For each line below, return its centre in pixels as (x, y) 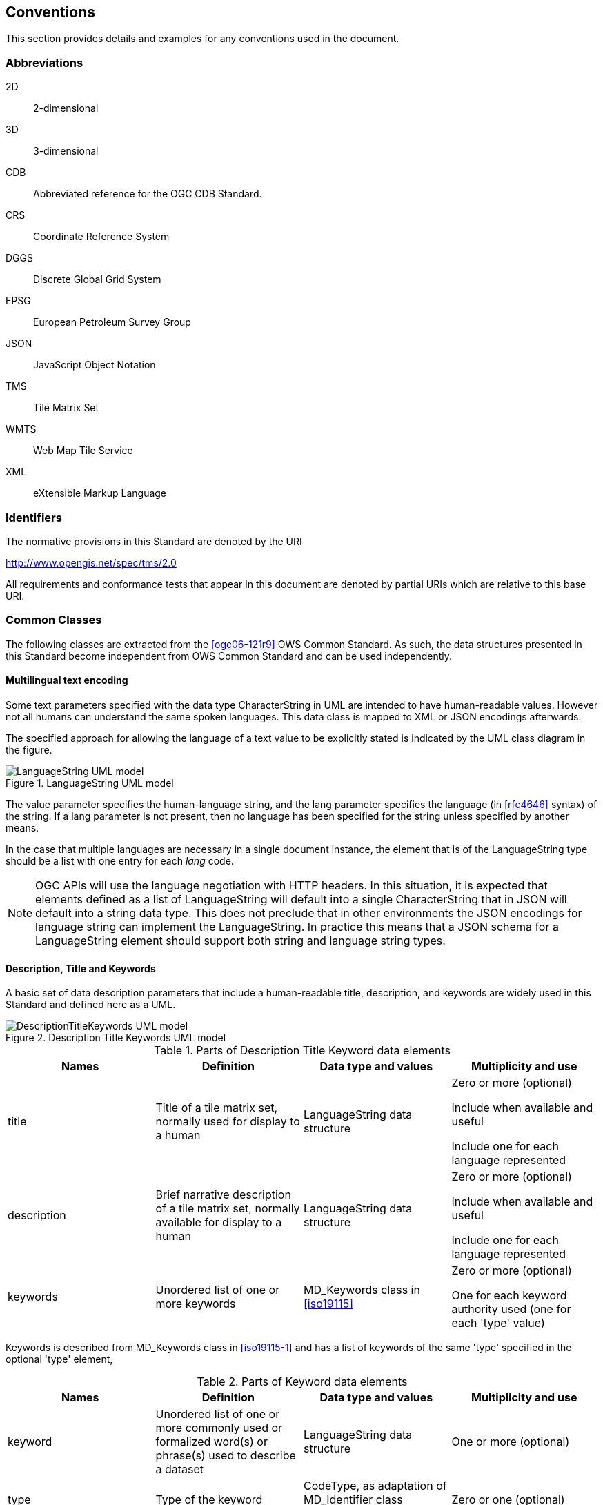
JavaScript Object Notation (95, 365)
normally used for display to (228, 1122)
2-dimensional (66, 108)
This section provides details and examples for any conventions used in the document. (202, 39)
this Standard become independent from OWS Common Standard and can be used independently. (229, 656)
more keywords (196, 1304)
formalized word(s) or (211, 1442)
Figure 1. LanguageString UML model (90, 783)
